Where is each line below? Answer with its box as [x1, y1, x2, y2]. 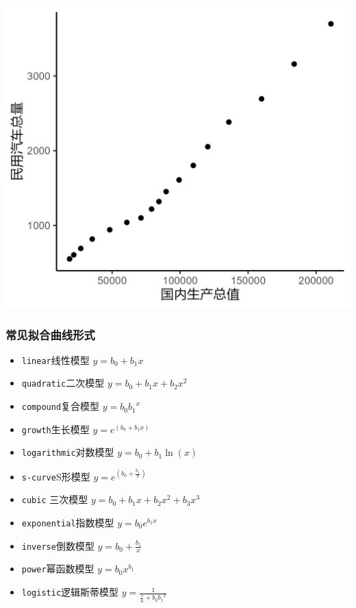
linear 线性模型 [21, 352, 90, 367]
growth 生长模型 [21, 422, 90, 436]
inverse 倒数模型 [21, 538, 94, 552]
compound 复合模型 [21, 399, 100, 413]
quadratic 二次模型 [21, 376, 105, 390]
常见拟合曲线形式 [5, 326, 95, 343]
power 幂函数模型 [21, 561, 94, 576]
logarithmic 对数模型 [21, 445, 114, 459]
